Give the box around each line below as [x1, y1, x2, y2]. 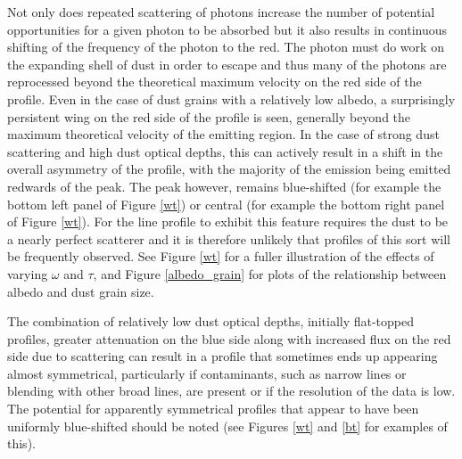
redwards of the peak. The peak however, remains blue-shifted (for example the [7, 176, 441, 195]
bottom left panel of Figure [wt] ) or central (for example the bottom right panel [7, 194, 445, 213]
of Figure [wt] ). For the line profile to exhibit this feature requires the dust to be [7, 212, 449, 231]
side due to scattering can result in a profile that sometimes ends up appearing [7, 347, 438, 365]
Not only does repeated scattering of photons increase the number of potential [7, 3, 435, 20]
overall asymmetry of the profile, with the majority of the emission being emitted [7, 160, 451, 178]
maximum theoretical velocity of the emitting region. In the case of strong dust [7, 125, 440, 143]
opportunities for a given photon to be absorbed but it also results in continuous [7, 20, 448, 38]
